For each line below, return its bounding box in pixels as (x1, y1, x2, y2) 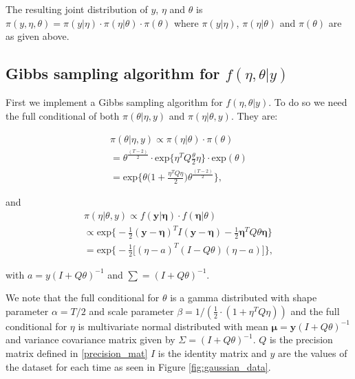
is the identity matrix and (158, 346, 267, 360)
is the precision (269, 332, 333, 347)
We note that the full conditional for (6, 290, 160, 305)
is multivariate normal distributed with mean (78, 318, 268, 333)
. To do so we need (268, 95, 347, 109)
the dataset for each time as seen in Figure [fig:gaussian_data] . (6, 359, 271, 373)
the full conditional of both (6, 108, 120, 122)
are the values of (278, 346, 347, 360)
